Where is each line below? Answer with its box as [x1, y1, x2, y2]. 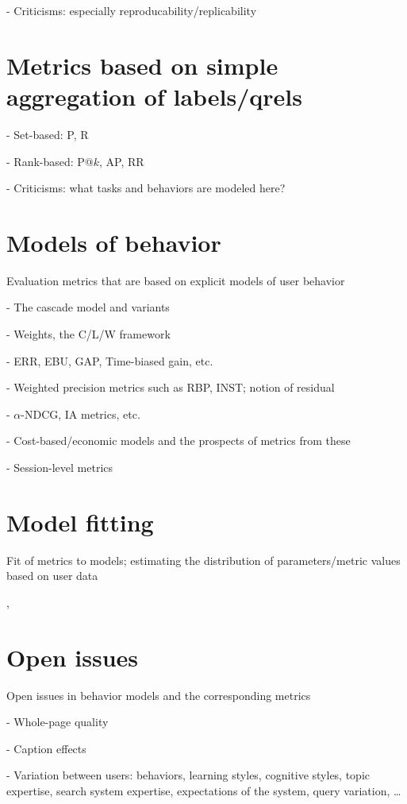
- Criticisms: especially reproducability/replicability [6, 2, 257, 18]
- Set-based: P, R [6, 126, 89, 142]
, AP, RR [99, 153, 144, 169]
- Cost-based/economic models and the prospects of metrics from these [6, 432, 351, 449]
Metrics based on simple [6, 48, 278, 81]
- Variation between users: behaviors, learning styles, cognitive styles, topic [6, 767, 371, 783]
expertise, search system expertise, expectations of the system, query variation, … [6, 782, 401, 798]
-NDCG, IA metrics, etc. [21, 405, 140, 422]
